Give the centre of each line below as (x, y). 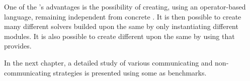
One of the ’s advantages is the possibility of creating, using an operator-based (125, 6)
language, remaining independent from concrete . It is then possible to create (123, 16)
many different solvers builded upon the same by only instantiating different (121, 26)
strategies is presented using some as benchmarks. (130, 72)
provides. (18, 46)
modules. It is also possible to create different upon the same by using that (119, 36)
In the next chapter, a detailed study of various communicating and (108, 62)
